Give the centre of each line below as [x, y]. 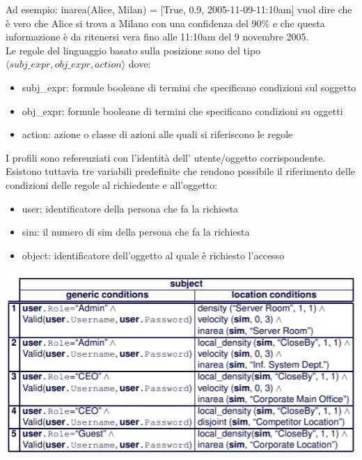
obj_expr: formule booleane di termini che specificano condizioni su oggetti [182, 110]
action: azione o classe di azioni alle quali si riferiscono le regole [157, 134]
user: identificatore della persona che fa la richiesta [130, 208]
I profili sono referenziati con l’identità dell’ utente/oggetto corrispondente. [166, 157]
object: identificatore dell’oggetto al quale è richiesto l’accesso [153, 255]
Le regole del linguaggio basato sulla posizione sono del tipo [133, 50]
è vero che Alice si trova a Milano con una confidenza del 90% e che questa [165, 23]
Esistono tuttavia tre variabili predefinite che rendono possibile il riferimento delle [181, 171]
